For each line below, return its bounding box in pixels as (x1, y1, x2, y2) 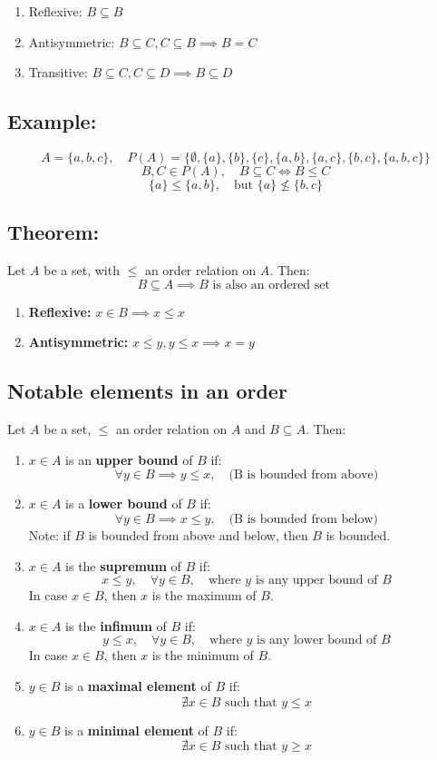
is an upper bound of (65, 449, 193, 469)
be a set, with (44, 261, 120, 280)
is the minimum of (151, 646, 254, 665)
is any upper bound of (255, 574, 378, 587)
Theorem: (7, 218, 100, 246)
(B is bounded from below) (228, 512, 379, 526)
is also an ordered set (212, 278, 330, 291)
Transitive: (28, 63, 88, 82)
